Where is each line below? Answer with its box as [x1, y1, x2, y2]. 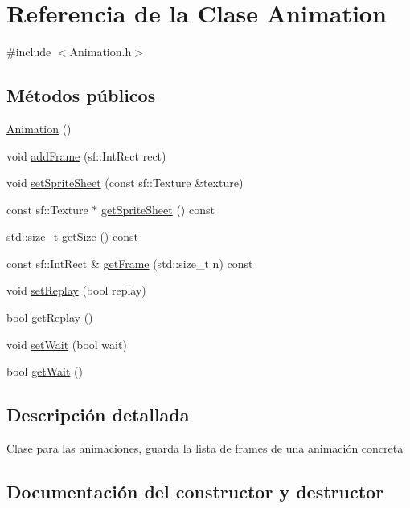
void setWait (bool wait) [6, 335, 127, 352]
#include [6, 43, 51, 60]
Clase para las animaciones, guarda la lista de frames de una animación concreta [6, 440, 404, 457]
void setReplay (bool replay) [6, 282, 146, 299]
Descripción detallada [6, 402, 190, 427]
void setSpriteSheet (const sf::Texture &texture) [6, 174, 244, 191]
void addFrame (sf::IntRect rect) [6, 147, 166, 164]
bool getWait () [6, 363, 83, 380]
